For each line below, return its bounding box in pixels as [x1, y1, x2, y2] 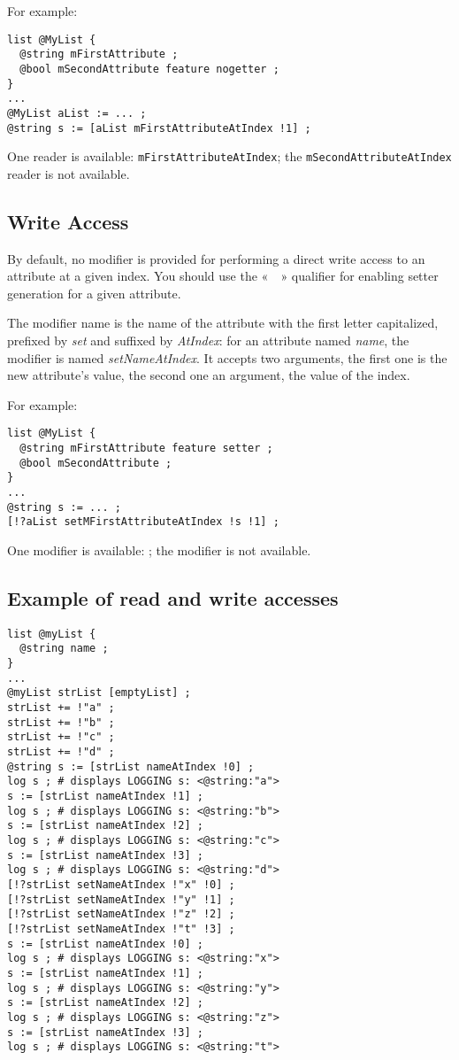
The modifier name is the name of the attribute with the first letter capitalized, [7, 313, 439, 332]
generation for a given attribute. [7, 283, 181, 302]
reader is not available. [7, 164, 130, 182]
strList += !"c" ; [7, 731, 115, 744]
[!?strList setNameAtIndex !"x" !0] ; [7, 878, 235, 891]
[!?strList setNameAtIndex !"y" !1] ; [7, 893, 235, 906]
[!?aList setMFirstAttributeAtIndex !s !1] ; [7, 515, 279, 529]
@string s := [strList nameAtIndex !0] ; [7, 760, 255, 773]
